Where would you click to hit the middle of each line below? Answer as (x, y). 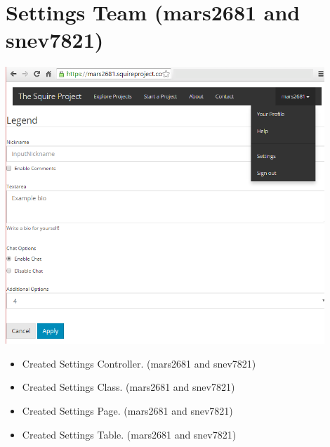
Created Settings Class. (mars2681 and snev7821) (128, 387)
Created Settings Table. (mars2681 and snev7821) (129, 434)
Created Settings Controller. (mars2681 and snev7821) (139, 363)
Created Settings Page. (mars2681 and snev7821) (127, 410)
